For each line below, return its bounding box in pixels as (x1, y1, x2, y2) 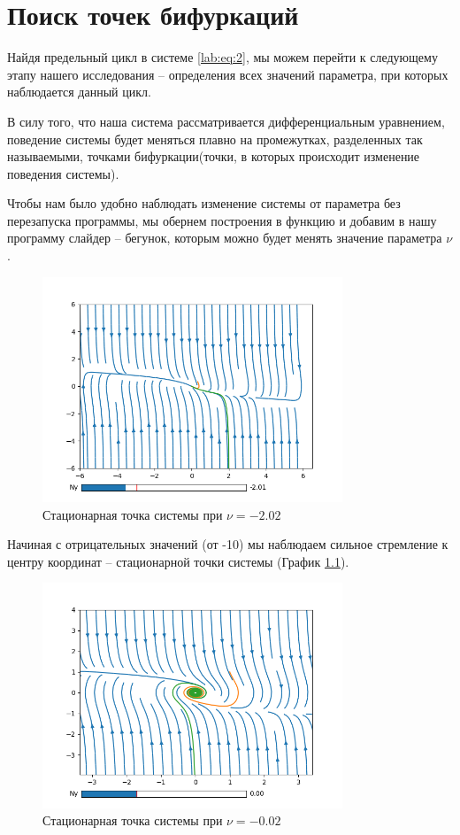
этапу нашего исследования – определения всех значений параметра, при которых (7, 65, 448, 83)
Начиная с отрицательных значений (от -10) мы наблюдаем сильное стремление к (7, 535, 448, 553)
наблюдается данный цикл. (7, 82, 151, 101)
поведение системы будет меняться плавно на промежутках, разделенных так (7, 129, 423, 148)
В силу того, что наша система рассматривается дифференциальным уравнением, (7, 112, 445, 130)
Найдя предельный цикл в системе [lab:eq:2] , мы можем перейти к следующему (7, 48, 438, 66)
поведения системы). (7, 164, 119, 182)
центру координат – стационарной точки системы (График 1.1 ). (7, 552, 349, 570)
